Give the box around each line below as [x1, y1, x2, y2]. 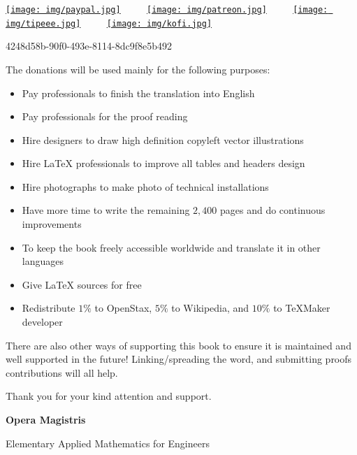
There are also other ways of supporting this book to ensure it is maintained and [6, 338, 351, 352]
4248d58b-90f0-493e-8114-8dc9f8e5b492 [6, 38, 172, 53]
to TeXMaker [273, 301, 330, 315]
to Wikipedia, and [171, 301, 249, 315]
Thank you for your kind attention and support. [6, 389, 212, 403]
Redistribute [22, 301, 75, 315]
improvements [22, 217, 82, 231]
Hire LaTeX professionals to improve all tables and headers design [22, 156, 305, 171]
